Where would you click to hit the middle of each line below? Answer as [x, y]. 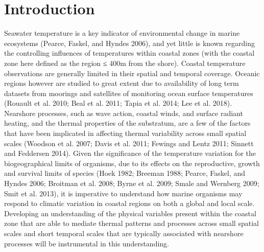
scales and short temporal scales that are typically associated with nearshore [124, 233]
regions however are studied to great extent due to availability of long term [122, 83]
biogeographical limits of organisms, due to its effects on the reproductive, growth [132, 163]
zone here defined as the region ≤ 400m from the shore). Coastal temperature [125, 63]
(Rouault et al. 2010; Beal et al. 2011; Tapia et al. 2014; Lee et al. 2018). [118, 103]
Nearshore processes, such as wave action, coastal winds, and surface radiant [124, 113]
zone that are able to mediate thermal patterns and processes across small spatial [131, 223]
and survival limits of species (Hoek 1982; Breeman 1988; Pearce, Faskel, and [125, 173]
